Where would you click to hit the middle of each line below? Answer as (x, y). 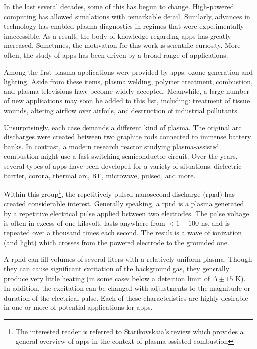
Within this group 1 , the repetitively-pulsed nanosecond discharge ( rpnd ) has (119, 193)
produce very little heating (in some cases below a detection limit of (107, 278)
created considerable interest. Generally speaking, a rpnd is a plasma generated (124, 203)
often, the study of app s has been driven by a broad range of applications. (116, 55)
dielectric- (229, 165)
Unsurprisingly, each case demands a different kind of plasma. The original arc (123, 127)
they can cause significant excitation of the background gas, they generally (117, 268)
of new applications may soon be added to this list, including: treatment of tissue (127, 101)
